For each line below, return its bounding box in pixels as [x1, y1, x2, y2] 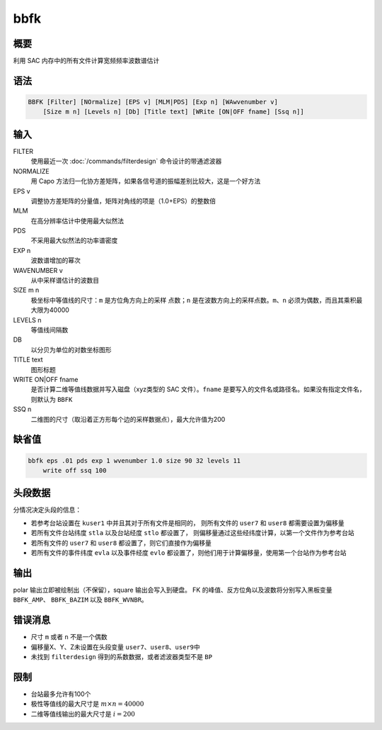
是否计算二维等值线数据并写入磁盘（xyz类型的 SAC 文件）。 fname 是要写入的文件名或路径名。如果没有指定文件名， [30, 385, 366, 393]
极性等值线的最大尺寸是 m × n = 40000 [30, 700, 144, 708]
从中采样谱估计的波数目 [30, 276, 99, 285]
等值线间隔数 [30, 325, 69, 334]
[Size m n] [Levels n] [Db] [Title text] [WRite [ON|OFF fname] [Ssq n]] [42, 108, 304, 116]
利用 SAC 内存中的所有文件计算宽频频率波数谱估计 [13, 57, 160, 65]
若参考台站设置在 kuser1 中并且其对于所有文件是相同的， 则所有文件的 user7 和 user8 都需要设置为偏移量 [30, 518, 345, 527]
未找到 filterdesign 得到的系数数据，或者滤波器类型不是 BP [30, 652, 212, 661]
